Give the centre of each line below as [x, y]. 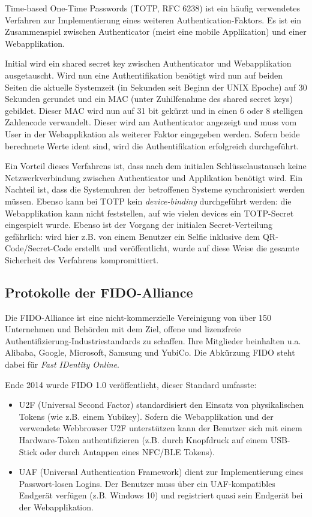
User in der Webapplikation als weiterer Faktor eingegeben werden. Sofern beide [152, 133]
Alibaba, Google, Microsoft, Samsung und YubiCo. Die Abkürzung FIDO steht [150, 352]
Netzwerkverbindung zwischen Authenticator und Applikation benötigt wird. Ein [154, 177]
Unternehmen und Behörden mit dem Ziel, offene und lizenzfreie [123, 329]
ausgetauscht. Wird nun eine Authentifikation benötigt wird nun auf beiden [144, 75]
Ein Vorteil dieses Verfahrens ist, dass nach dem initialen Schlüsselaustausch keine [156, 166]
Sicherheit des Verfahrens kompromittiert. [82, 259]
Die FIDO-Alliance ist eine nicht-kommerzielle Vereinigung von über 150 [138, 317]
